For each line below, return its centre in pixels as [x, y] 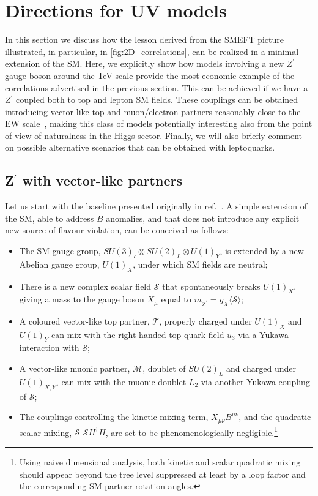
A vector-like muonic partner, [75, 368]
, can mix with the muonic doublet [121, 381]
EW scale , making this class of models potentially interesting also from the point [159, 123]
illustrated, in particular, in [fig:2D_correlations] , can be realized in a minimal [152, 51]
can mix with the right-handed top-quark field [138, 334]
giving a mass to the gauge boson [82, 299]
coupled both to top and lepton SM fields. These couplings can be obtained [157, 100]
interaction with [49, 348]
